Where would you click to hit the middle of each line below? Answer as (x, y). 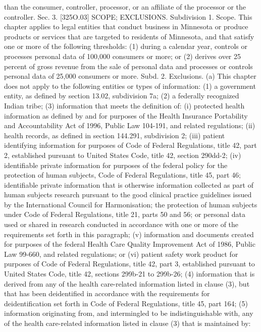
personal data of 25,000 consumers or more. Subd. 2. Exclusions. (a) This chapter (130, 76)
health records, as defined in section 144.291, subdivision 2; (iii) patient (115, 135)
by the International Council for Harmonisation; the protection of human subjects (131, 204)
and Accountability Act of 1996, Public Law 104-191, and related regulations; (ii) (130, 125)
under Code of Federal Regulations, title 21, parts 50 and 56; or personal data (125, 214)
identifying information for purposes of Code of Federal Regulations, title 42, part (130, 145)
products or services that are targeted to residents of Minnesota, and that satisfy (129, 36)
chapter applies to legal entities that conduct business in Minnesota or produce (126, 26)
